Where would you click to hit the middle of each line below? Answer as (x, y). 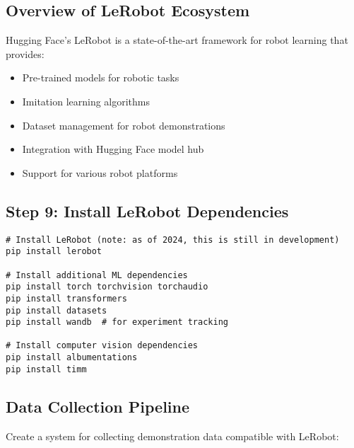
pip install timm (46, 369)
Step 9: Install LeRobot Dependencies (147, 211)
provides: (25, 53)
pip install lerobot (54, 252)
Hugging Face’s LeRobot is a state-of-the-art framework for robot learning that (177, 40)
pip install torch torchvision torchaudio (107, 287)
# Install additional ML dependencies (97, 275)
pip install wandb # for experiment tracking (117, 322)
